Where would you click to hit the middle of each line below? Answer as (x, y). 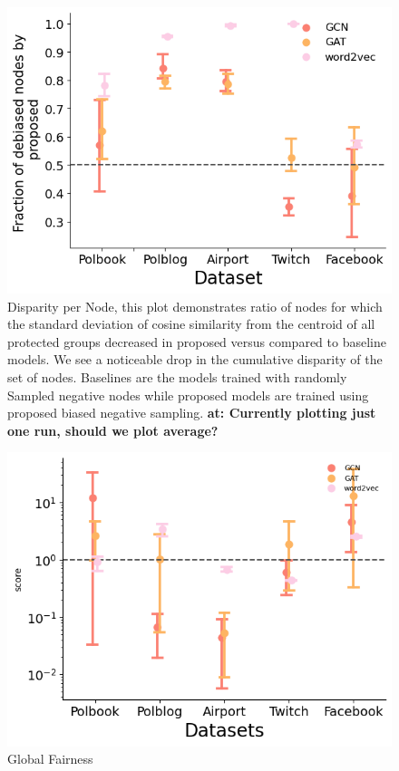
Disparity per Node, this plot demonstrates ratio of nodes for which (195, 306)
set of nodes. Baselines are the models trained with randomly (177, 377)
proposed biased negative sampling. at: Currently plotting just (192, 413)
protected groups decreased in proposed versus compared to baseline (197, 341)
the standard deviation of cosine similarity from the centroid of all (191, 324)
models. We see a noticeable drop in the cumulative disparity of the (195, 359)
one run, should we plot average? (113, 430)
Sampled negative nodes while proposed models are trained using (188, 395)
